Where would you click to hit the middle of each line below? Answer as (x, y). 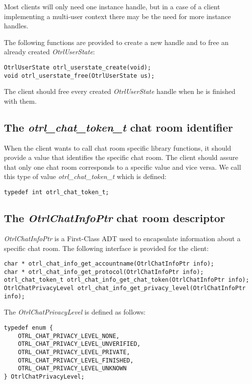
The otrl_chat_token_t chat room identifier (118, 127)
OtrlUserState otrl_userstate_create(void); (78, 67)
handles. (16, 26)
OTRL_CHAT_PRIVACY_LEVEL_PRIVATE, (74, 352)
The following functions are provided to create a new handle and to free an (116, 42)
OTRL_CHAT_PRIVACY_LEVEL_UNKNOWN (72, 369)
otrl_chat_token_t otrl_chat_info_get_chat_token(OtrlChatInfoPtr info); (127, 280)
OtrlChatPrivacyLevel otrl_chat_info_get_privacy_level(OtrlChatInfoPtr (125, 288)
